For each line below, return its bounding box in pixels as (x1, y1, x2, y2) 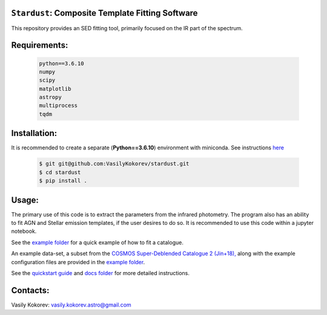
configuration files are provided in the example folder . (11, 258, 145, 265)
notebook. (11, 227, 37, 235)
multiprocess (39, 102, 78, 109)
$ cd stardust (39, 169, 81, 175)
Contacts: (11, 285, 50, 296)
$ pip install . (39, 177, 88, 184)
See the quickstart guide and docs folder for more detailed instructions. (11, 269, 190, 276)
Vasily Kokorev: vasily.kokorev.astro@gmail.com (11, 301, 131, 308)
